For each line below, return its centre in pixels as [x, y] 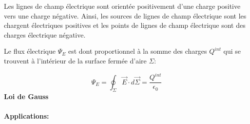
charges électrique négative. [45, 34]
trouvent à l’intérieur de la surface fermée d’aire [75, 60]
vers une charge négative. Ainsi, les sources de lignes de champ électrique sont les [125, 15]
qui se [232, 51]
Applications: [27, 115]
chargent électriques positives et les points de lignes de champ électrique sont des [125, 25]
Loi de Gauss [26, 96]
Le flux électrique [30, 51]
